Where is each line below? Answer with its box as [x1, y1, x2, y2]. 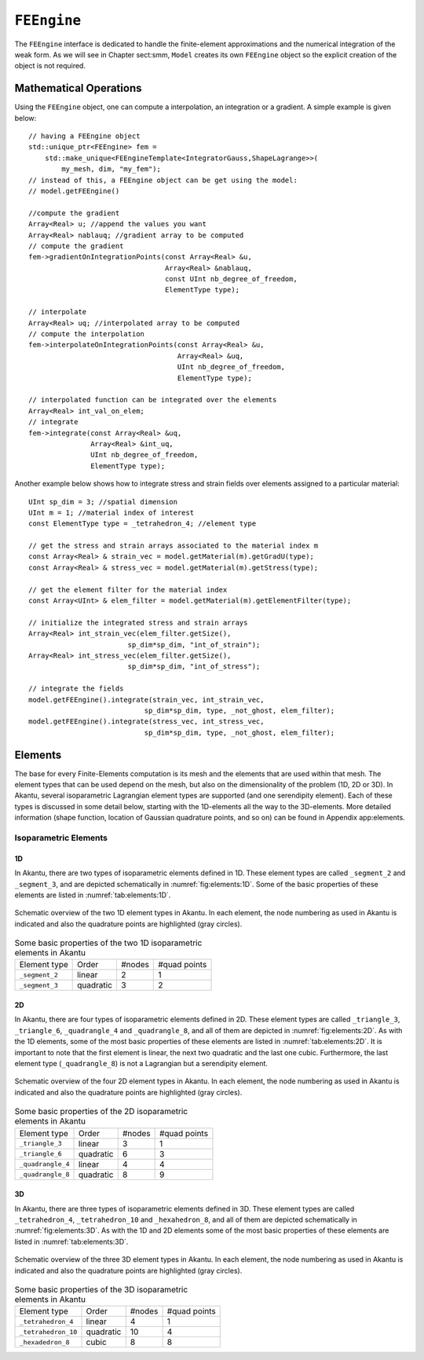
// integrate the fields [28, 684, 124, 693]
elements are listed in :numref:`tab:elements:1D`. [14, 890, 171, 900]
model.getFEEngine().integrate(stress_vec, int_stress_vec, [28, 717, 265, 726]
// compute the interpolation [28, 330, 145, 339]
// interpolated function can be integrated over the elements [28, 395, 277, 405]
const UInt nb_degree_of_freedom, [165, 275, 298, 284]
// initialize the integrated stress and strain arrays [28, 618, 248, 627]
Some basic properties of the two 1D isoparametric [14, 937, 203, 948]
